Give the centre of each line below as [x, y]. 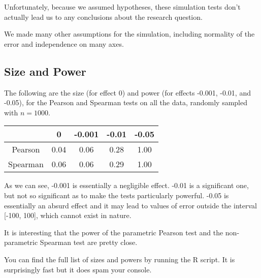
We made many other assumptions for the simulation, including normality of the [129, 34]
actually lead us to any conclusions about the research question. [103, 17]
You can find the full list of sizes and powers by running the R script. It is [120, 259]
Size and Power [45, 71]
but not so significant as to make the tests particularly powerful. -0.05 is [117, 195]
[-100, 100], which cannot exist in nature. [68, 215]
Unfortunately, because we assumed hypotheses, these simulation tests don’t [122, 7]
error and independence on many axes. [64, 43]
